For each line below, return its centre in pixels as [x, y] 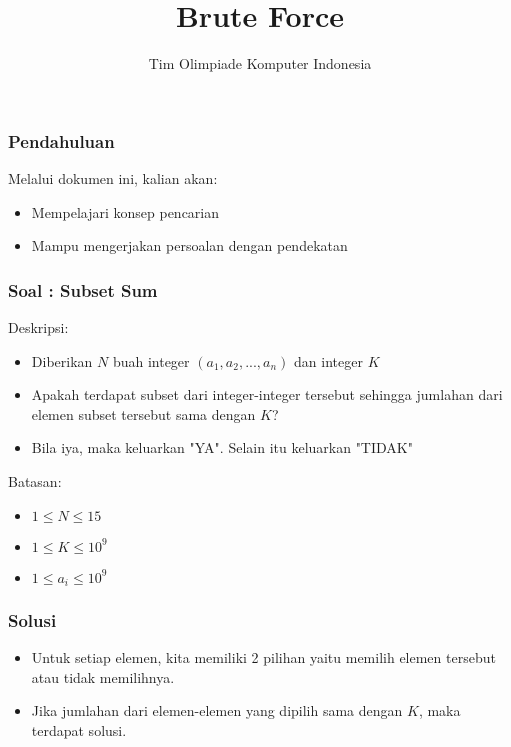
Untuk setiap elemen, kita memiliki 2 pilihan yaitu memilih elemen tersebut [263, 657]
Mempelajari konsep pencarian [125, 211]
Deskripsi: [38, 327]
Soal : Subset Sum [83, 289]
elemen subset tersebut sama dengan [143, 413]
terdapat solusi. [79, 730]
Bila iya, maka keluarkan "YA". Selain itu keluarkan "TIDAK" [222, 447]
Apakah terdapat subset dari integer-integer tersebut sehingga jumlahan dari [267, 394]
